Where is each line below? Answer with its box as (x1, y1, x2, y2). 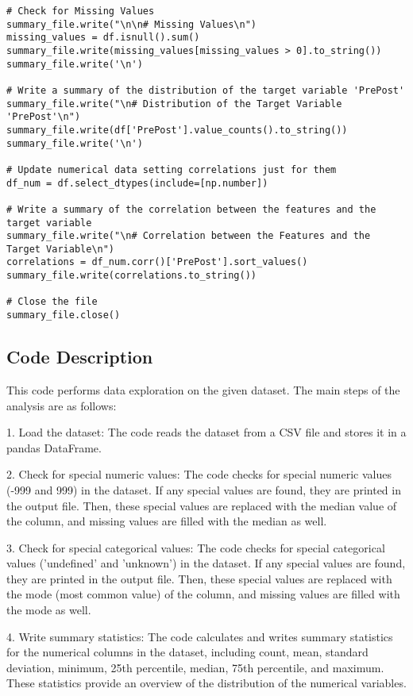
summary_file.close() (6, 310, 121, 321)
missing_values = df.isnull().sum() (6, 32, 200, 44)
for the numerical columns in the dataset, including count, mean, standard (6, 644, 369, 660)
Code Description (6, 344, 153, 369)
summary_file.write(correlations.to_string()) (6, 270, 257, 282)
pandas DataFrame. (6, 439, 102, 456)
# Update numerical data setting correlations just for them (6, 163, 337, 175)
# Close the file (6, 296, 98, 308)
